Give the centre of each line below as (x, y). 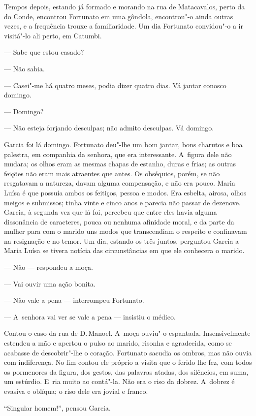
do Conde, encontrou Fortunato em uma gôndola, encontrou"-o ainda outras (119, 16)
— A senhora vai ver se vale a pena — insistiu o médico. (90, 316)
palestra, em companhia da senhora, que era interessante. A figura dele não (118, 154)
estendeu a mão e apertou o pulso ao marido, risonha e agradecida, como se (118, 343)
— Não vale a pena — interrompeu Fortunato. (74, 300)
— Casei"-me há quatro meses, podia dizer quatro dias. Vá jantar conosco (115, 85)
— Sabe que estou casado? (44, 52)
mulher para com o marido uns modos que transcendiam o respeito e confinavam (126, 231)
